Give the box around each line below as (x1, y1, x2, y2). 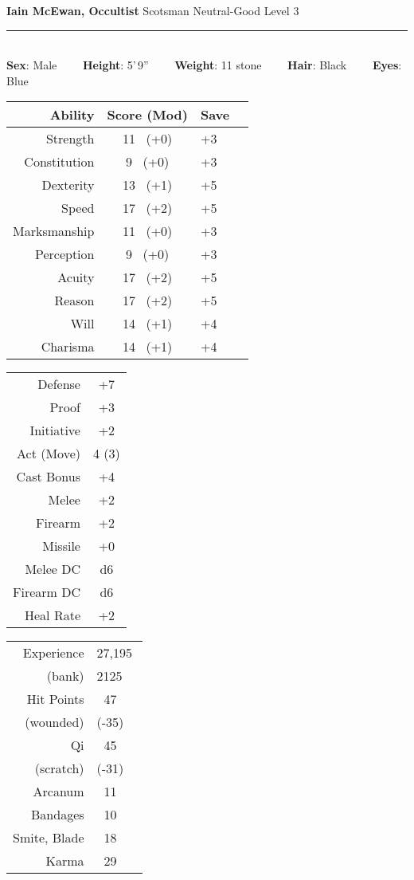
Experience (22, 643, 84, 662)
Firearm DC (13, 583, 80, 602)
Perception (34, 245, 95, 264)
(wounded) (25, 713, 84, 732)
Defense (37, 375, 80, 394)
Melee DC (25, 560, 80, 579)
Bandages (31, 805, 84, 824)
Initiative (29, 421, 80, 440)
